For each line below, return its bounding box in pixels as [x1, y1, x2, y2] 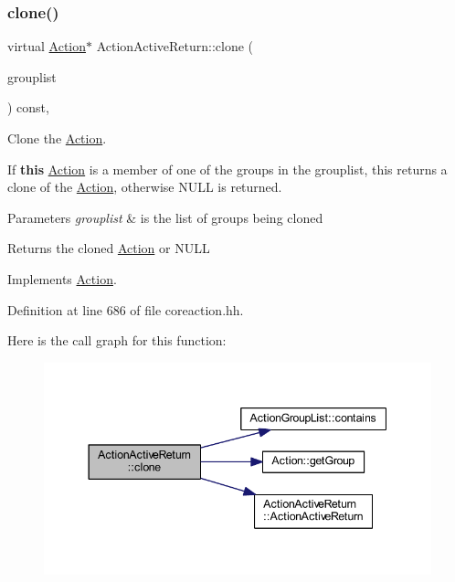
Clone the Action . [7, 129, 107, 147]
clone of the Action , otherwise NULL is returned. [7, 177, 282, 196]
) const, [7, 98, 49, 117]
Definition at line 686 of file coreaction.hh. [7, 300, 244, 319]
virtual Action [7, 37, 87, 56]
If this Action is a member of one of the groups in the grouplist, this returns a [7, 159, 448, 178]
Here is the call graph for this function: [7, 331, 227, 350]
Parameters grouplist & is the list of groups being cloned [7, 207, 323, 227]
